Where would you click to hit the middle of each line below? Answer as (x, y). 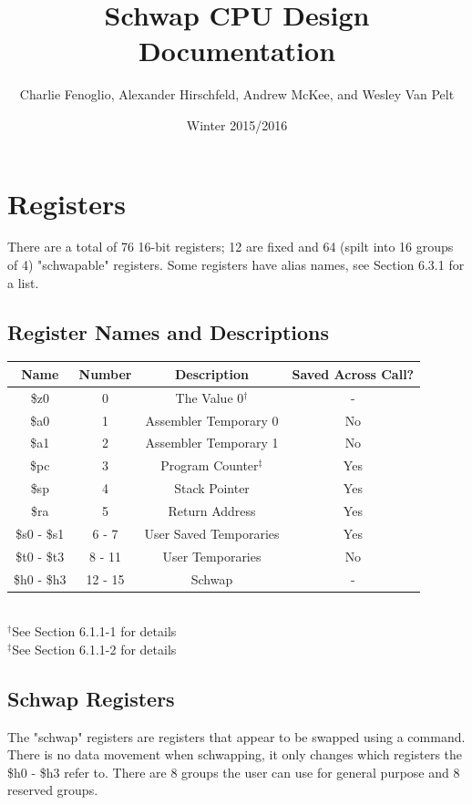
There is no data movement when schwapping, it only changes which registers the (235, 754)
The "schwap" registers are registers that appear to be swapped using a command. (236, 736)
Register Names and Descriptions (169, 331)
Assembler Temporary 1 (212, 443)
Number (105, 373)
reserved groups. (53, 790)
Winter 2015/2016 (237, 124)
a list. (23, 282)
